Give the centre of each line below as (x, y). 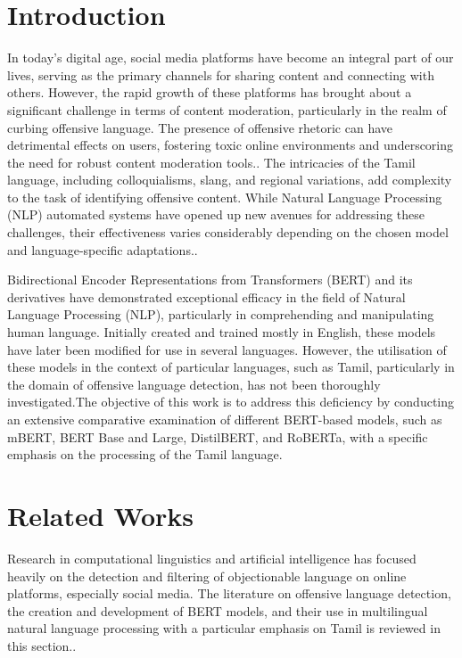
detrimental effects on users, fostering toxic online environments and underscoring (231, 145)
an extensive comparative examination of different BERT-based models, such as (225, 419)
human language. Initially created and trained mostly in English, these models (222, 332)
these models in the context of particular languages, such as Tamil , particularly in (231, 367)
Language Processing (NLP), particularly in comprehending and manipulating (221, 314)
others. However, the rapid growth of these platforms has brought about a (210, 92)
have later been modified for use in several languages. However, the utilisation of (227, 349)
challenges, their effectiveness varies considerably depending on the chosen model (228, 232)
